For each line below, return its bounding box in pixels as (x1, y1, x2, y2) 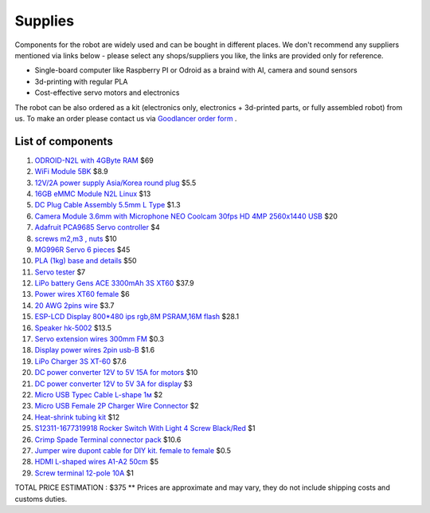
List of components (14, 134, 113, 148)
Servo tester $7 (34, 267, 86, 277)
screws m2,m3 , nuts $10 (34, 234, 117, 243)
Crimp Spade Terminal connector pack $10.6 (34, 435, 182, 444)
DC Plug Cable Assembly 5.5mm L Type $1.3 (34, 200, 181, 210)
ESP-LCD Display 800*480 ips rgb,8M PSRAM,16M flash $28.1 (34, 312, 239, 322)
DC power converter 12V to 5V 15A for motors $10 (34, 368, 198, 377)
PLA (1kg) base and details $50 (34, 256, 137, 266)
